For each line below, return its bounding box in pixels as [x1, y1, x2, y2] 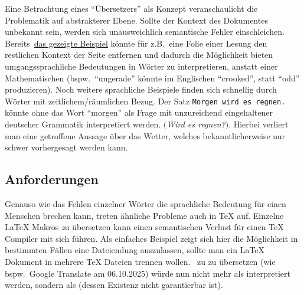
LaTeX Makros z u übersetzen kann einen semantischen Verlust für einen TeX [5, 221, 284, 233]
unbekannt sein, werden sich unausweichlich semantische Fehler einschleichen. [5, 25, 285, 38]
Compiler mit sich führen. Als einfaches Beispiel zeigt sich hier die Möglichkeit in [5, 232, 298, 244]
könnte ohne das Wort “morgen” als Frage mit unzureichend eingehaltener [5, 106, 273, 119]
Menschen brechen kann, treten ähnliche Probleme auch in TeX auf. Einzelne [5, 209, 284, 221]
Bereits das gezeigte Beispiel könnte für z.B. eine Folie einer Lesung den [5, 37, 267, 49]
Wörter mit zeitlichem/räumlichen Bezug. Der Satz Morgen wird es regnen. [5, 94, 286, 107]
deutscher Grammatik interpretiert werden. [5, 118, 161, 130]
